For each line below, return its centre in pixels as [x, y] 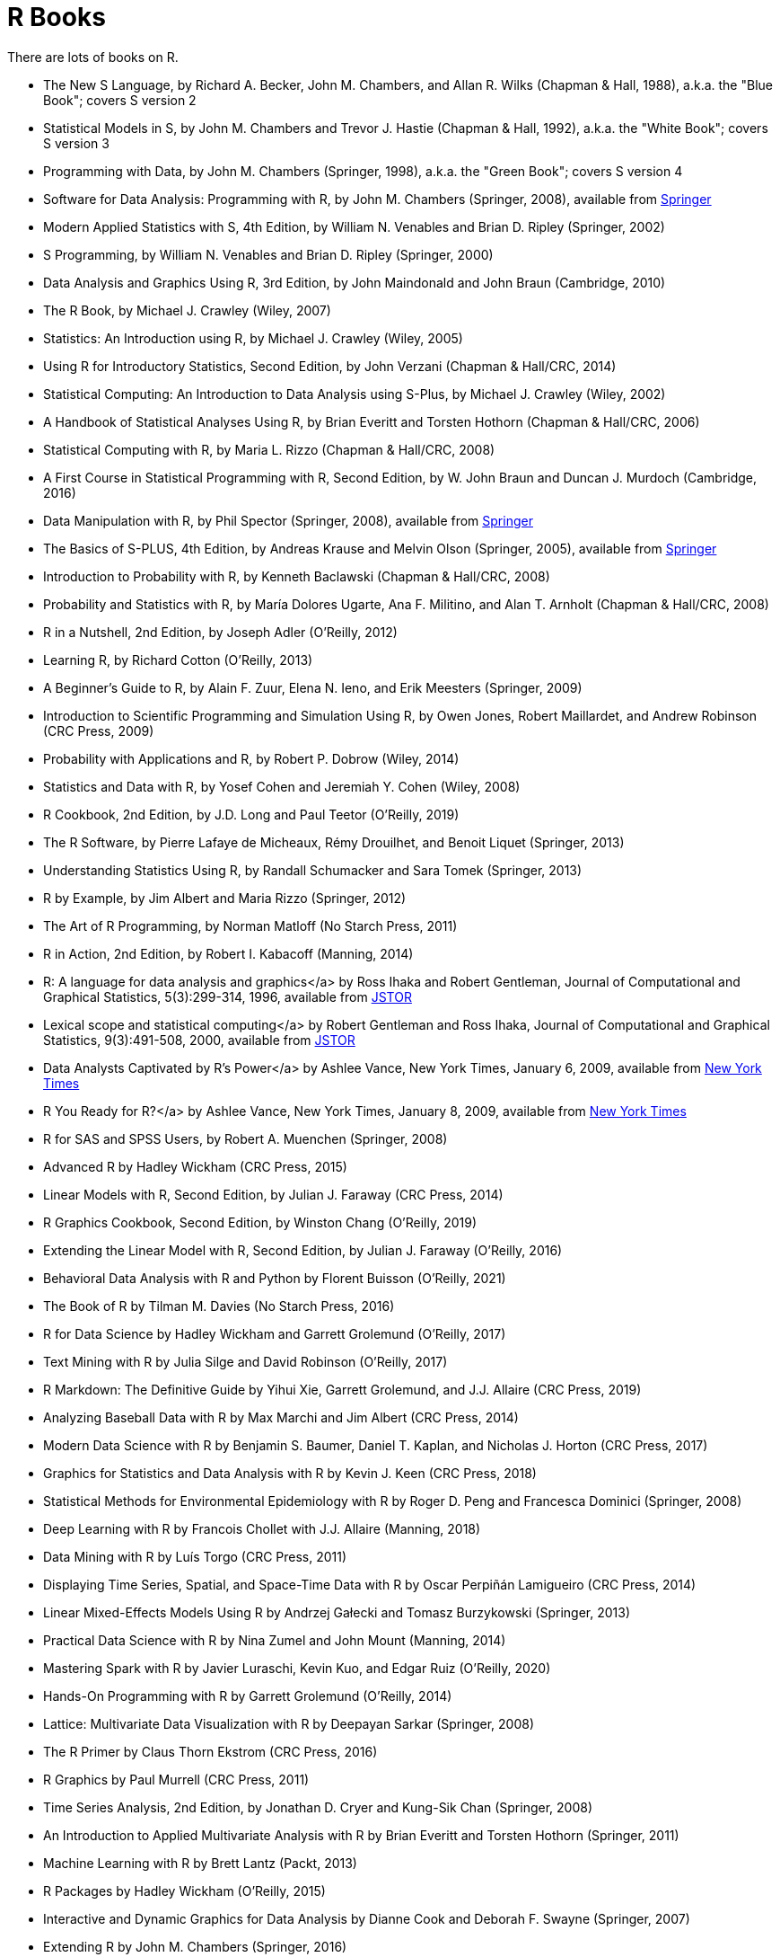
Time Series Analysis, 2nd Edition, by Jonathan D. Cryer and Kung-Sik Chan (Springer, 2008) [318, 1807]
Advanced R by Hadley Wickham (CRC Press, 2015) [195, 1166]
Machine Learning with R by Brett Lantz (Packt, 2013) [200, 1863]
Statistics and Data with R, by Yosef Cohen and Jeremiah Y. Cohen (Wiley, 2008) [282, 786]
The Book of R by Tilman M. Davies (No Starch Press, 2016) [219, 1306]
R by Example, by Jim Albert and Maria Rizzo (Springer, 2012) [225, 898]
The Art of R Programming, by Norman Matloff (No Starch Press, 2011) [250, 925]
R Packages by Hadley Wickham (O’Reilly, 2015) [184, 1891]
